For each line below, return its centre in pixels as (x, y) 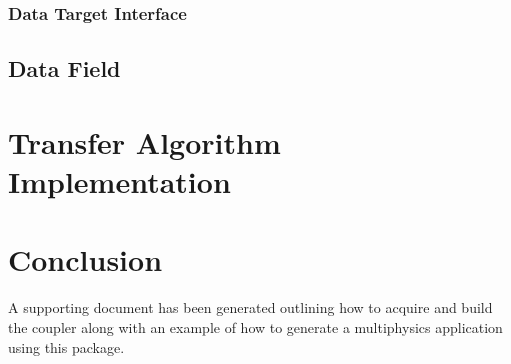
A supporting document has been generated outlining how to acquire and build (250, 307)
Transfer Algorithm (144, 141)
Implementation (119, 181)
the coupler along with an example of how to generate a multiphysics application (255, 326)
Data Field (64, 68)
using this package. (66, 346)
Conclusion (85, 259)
